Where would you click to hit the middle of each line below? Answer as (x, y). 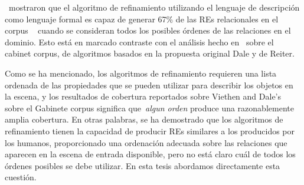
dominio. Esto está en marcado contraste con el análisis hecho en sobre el (139, 42)
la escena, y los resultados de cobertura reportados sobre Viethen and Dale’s (143, 96)
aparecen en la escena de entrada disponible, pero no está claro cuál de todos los (150, 154)
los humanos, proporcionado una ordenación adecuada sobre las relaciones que (146, 142)
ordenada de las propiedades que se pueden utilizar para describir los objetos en (149, 85)
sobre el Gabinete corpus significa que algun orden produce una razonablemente (149, 108)
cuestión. (21, 177)
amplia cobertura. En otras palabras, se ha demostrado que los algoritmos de (144, 119)
